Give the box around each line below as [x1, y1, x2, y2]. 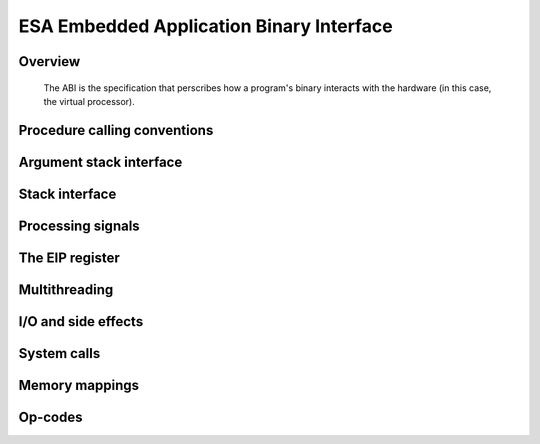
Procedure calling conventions [18, 121, 214, 139]
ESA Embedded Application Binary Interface [18, 15, 394, 37]
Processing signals [18, 217, 140, 234]
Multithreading [18, 281, 114, 298]
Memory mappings [18, 376, 140, 394]
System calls [18, 345, 101, 362]
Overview [18, 53, 81, 70]
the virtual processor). [43, 95, 135, 107]
